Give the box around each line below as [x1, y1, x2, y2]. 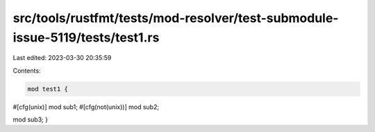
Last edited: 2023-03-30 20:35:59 [12, 54, 112, 62]
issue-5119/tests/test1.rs [12, 30, 160, 45]
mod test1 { [27, 85, 69, 93]
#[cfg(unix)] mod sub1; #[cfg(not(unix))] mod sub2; [12, 102, 160, 111]
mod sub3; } [12, 115, 49, 124]
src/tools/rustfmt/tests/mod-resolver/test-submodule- [12, 10, 339, 26]
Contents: [12, 66, 41, 75]
